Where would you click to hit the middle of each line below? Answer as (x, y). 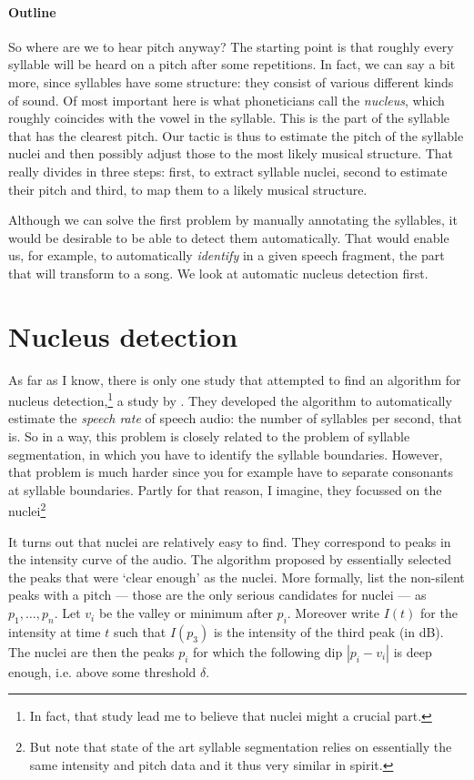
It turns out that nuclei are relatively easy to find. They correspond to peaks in (230, 541)
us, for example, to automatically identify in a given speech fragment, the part (227, 255)
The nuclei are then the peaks (91, 651)
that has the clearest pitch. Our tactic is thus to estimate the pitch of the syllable (236, 135)
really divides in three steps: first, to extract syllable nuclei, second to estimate (228, 171)
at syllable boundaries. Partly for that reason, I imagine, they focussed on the (225, 489)
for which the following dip (268, 651)
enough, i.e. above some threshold (102, 671)
